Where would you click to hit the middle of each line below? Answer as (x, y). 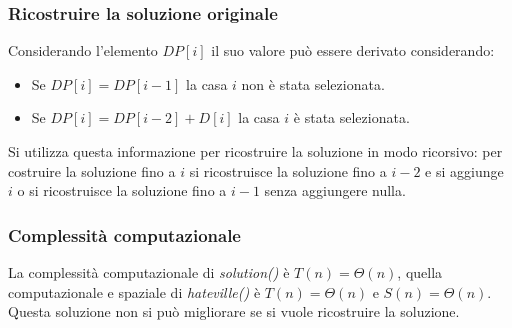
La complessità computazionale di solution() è (149, 272)
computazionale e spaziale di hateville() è (134, 291)
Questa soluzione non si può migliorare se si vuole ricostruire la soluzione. (234, 311)
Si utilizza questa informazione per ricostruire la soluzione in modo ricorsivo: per (255, 151)
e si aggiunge (464, 170)
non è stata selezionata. (313, 83)
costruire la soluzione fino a (92, 170)
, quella (420, 272)
